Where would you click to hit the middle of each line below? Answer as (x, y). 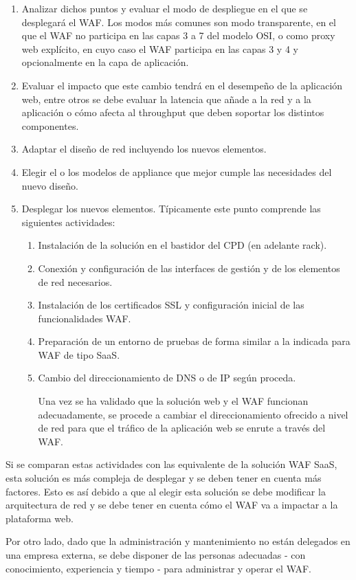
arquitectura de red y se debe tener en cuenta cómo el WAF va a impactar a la (172, 505)
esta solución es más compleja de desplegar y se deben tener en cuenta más (164, 478)
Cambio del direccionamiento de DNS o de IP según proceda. (167, 378)
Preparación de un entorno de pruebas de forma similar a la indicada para (194, 341)
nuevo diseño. (50, 185)
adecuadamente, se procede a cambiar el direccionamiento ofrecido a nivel (193, 414)
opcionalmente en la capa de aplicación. (105, 62)
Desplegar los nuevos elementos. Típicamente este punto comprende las (171, 209)
